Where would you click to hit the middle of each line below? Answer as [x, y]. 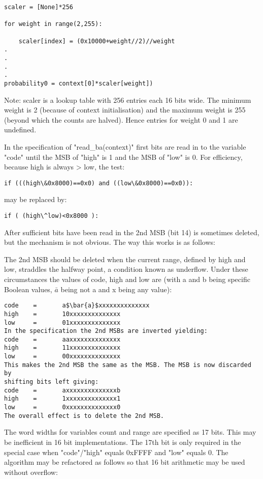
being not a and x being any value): [116, 289]
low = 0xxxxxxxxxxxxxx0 [62, 407]
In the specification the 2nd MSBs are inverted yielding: [106, 331]
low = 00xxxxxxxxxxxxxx [62, 357]
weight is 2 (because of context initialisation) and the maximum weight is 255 [125, 110]
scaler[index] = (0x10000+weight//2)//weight [97, 41]
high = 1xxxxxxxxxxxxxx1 [62, 399]
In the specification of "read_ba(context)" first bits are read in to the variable [125, 146]
